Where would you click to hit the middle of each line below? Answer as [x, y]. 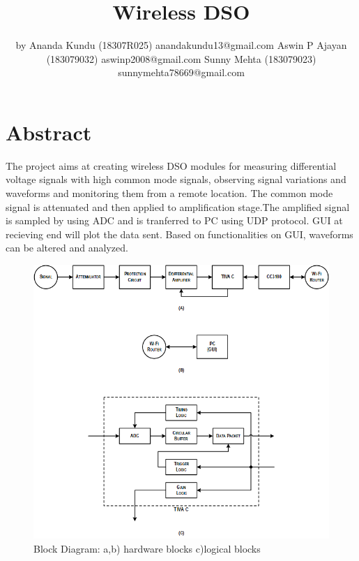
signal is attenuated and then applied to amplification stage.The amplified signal [178, 206]
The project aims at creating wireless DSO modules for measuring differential [171, 165]
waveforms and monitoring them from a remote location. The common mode [169, 193]
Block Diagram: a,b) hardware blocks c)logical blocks [147, 548]
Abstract [49, 132]
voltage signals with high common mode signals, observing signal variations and [176, 179]
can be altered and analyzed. [67, 248]
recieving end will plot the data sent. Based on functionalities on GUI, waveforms [179, 234]
